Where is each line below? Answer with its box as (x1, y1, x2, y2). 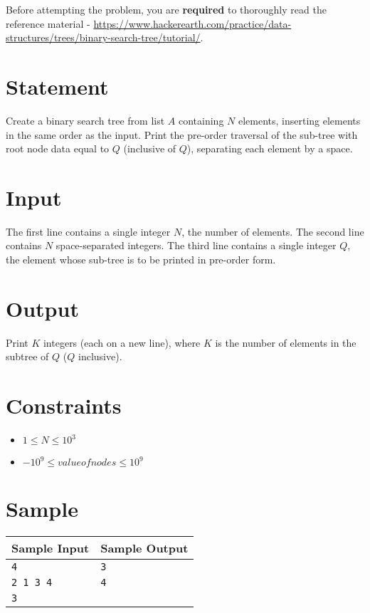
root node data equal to (6, 141, 110, 156)
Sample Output (100, 540, 189, 557)
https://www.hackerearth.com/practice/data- (93, 16, 292, 31)
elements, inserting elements (238, 112, 361, 127)
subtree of (6, 349, 49, 364)
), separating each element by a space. (186, 141, 353, 156)
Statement (6, 71, 109, 100)
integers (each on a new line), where (43, 335, 201, 350)
